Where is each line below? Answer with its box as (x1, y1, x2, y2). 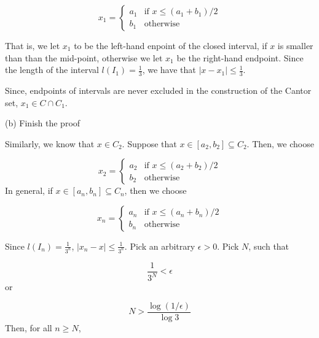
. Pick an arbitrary (124, 239, 195, 252)
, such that (248, 239, 289, 252)
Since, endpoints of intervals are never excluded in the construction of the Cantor (5, 84, 312, 97)
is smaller (277, 39, 313, 52)
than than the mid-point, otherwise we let (5, 51, 163, 64)
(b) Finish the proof (5, 117, 81, 129)
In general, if (5, 184, 53, 197)
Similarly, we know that (5, 137, 95, 150)
